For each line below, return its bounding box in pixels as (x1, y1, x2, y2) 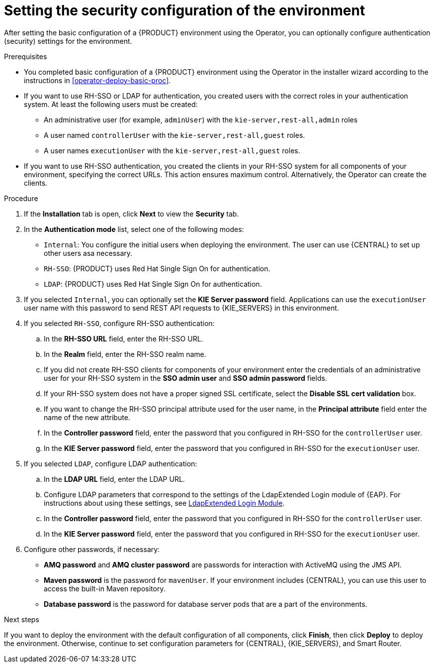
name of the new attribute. (44, 413, 130, 422)
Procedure (4, 194, 38, 203)
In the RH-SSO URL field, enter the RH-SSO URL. (44, 334, 203, 343)
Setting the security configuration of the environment (4, 2, 365, 19)
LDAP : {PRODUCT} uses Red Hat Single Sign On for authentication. (44, 279, 262, 288)
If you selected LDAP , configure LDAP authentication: (24, 459, 197, 468)
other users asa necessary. (44, 248, 133, 257)
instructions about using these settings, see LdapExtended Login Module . (44, 498, 285, 507)
